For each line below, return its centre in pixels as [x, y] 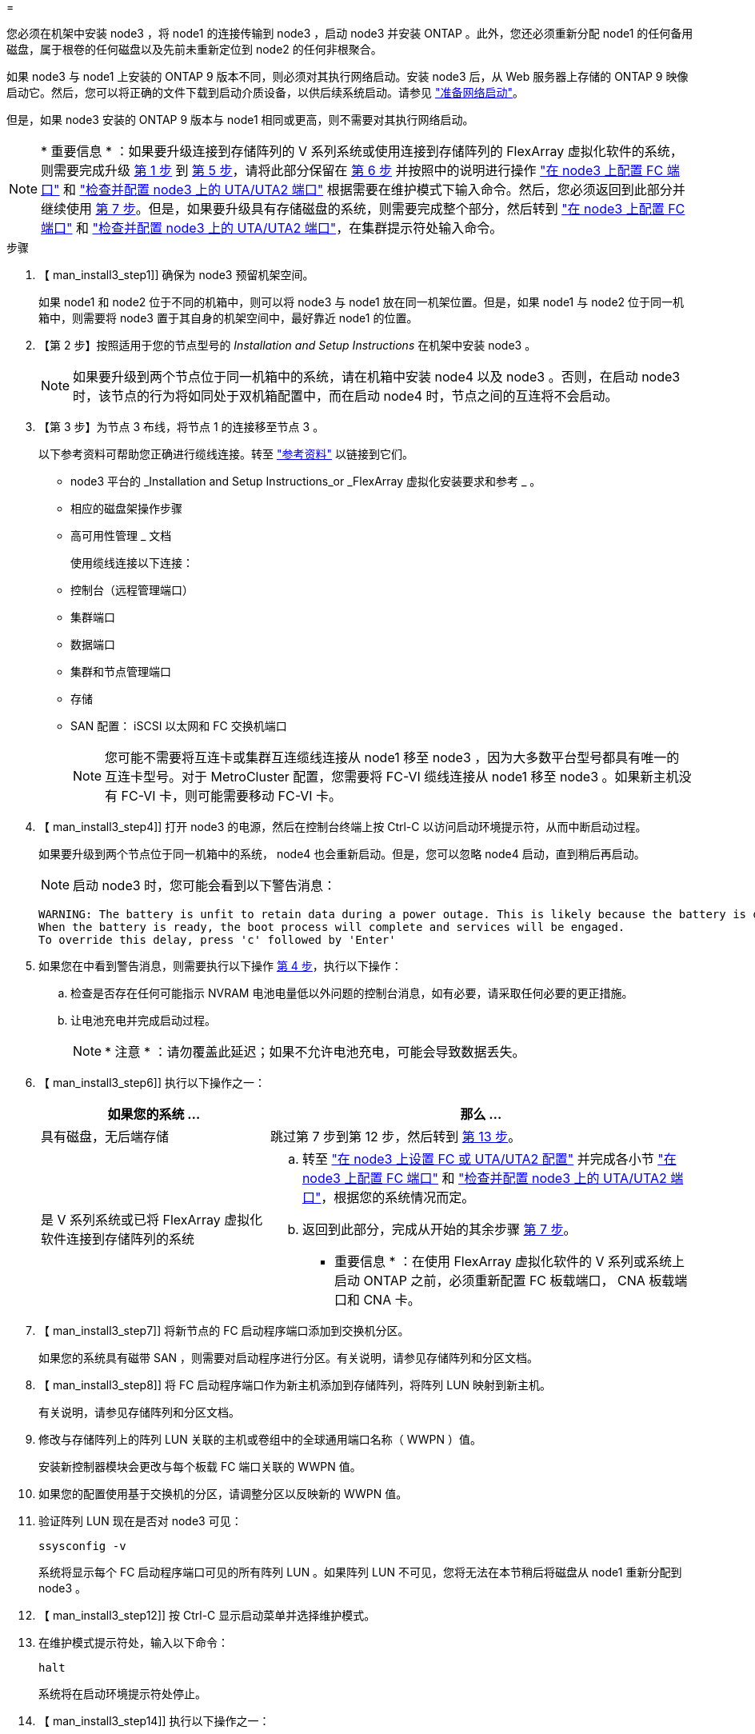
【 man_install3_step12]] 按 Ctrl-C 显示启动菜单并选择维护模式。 [207, 1615]
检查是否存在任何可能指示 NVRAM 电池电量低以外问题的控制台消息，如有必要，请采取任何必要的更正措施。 [352, 993]
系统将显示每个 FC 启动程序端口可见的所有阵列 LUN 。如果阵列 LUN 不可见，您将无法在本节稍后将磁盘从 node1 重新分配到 [360, 1572]
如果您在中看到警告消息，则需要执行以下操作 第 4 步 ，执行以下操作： [220, 966]
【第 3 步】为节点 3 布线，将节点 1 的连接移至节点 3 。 [182, 427]
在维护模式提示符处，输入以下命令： [134, 1642]
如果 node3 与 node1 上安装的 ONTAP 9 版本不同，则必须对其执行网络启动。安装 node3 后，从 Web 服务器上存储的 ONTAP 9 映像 [348, 76]
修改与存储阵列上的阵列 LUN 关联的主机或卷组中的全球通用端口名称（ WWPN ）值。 [260, 1439]
